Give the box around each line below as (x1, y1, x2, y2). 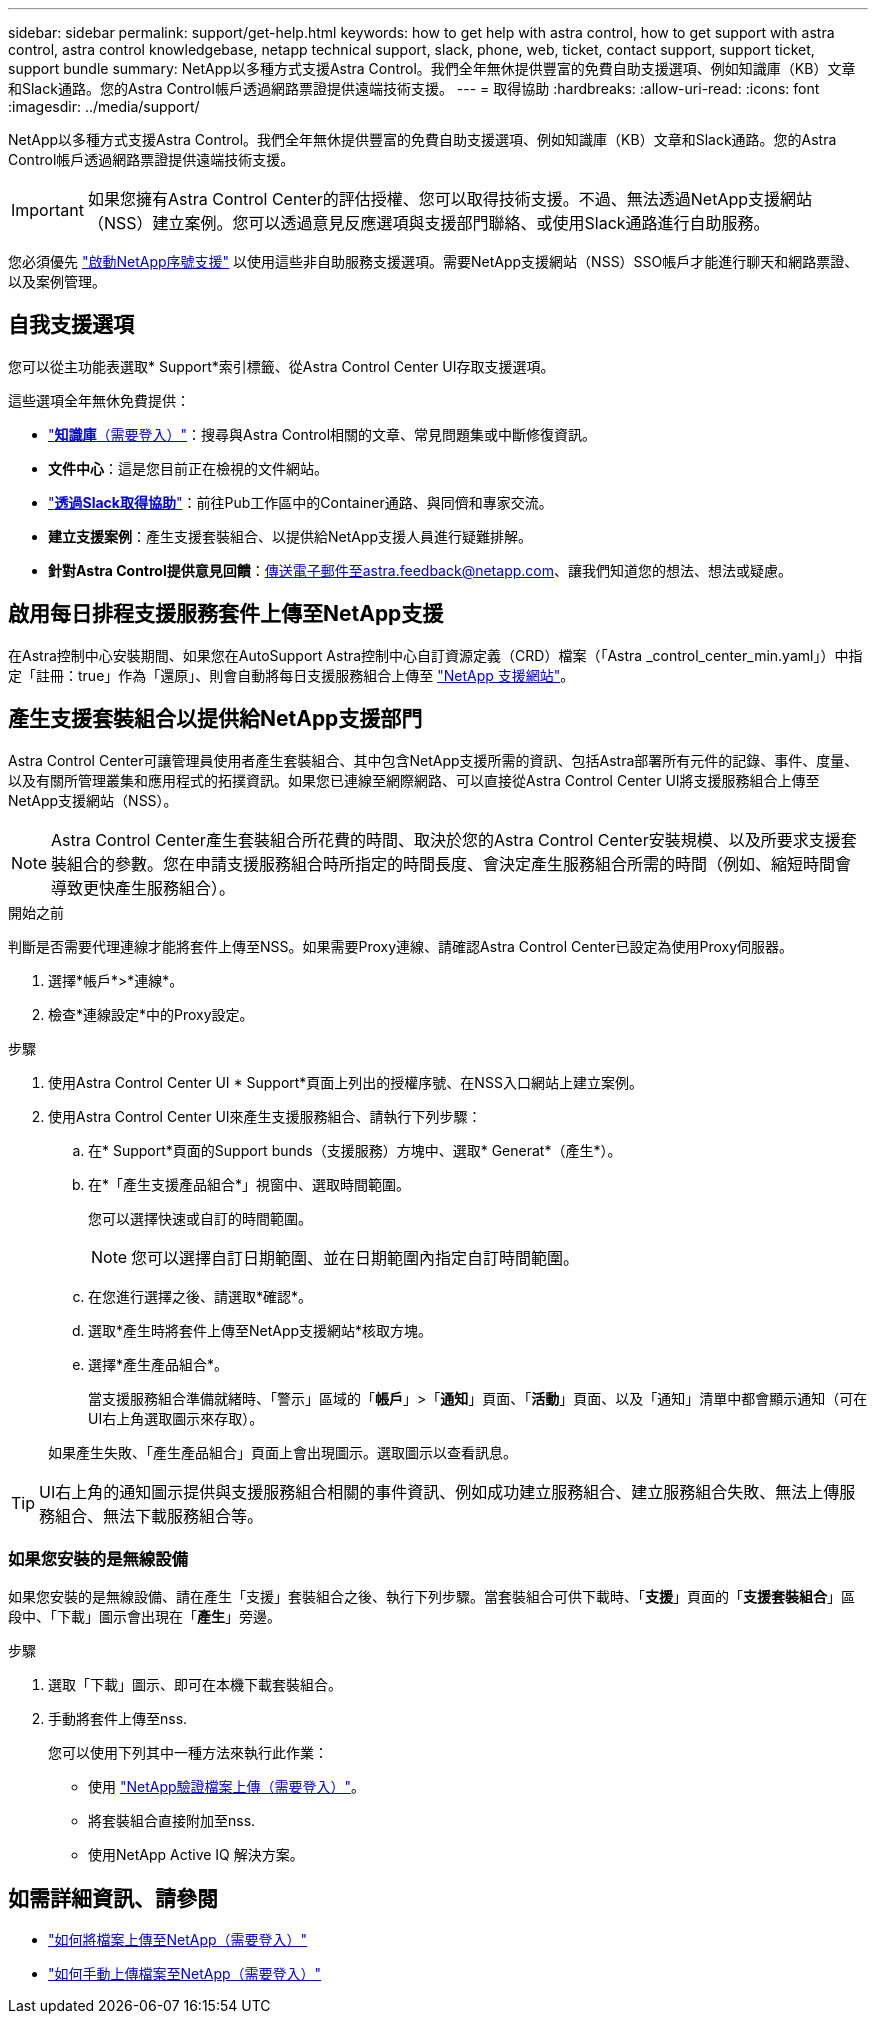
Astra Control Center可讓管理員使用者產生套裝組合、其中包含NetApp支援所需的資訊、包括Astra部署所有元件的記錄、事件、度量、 (8, 751, 859, 769)
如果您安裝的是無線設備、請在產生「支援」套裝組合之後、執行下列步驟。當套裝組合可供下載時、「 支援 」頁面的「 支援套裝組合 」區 (8, 1588, 855, 1606)
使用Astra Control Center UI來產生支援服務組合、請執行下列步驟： (48, 1107, 482, 1125)
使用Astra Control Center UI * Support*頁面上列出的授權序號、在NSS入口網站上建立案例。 (48, 1073, 643, 1091)
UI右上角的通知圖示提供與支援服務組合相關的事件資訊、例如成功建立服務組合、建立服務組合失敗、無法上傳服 (39, 1481, 856, 1502)
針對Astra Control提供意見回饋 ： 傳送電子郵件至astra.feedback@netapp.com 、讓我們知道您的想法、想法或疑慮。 (48, 561, 792, 579)
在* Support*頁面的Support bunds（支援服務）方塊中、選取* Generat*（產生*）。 (88, 1141, 622, 1159)
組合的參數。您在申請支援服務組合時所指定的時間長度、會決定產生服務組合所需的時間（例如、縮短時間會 (67, 853, 852, 874)
